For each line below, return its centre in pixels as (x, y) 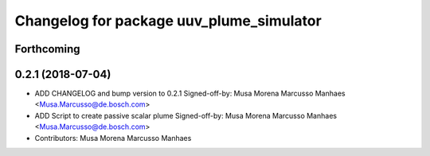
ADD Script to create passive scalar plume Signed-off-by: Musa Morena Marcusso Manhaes (186, 115)
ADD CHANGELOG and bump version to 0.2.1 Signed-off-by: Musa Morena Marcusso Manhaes (190, 94)
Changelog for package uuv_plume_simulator (168, 21)
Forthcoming (47, 49)
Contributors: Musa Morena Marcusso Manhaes (113, 138)
